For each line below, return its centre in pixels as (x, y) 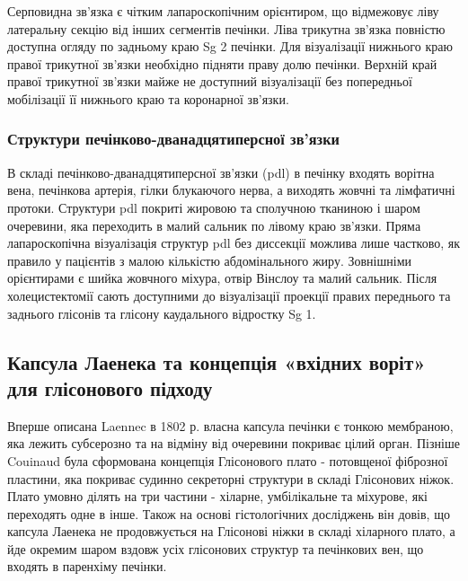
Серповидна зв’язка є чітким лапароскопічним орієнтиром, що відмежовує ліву (223, 11)
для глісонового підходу (110, 387)
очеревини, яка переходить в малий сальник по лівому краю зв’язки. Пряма (214, 225)
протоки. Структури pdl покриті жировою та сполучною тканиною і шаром (214, 207)
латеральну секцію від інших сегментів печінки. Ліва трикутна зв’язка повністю (226, 28)
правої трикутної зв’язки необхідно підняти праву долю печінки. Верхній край (222, 63)
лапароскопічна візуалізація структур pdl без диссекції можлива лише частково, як (234, 243)
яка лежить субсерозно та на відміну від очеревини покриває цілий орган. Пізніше (234, 443)
